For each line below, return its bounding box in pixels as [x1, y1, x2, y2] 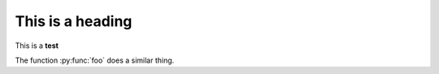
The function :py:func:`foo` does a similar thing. [15, 55, 175, 65]
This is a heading [15, 12, 133, 30]
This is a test [15, 41, 59, 50]
